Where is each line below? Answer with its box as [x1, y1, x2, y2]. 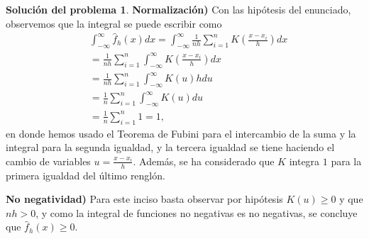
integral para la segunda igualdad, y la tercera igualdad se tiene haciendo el [6, 140, 335, 155]
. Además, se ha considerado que [133, 153, 275, 168]
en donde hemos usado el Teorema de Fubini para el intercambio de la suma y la [6, 126, 356, 140]
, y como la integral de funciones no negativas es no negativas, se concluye [35, 205, 358, 220]
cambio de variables [6, 153, 91, 168]
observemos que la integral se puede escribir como [6, 16, 222, 30]
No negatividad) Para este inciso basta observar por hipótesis [6, 191, 283, 206]
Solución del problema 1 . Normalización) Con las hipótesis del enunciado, [6, 2, 351, 16]
